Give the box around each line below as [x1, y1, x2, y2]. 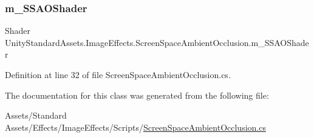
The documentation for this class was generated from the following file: [5, 88, 269, 101]
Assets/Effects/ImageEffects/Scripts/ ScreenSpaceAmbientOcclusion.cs [5, 120, 266, 133]
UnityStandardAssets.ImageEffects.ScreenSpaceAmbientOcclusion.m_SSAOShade [5, 36, 309, 48]
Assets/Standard [5, 109, 67, 122]
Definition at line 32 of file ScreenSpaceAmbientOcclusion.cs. [5, 68, 231, 80]
